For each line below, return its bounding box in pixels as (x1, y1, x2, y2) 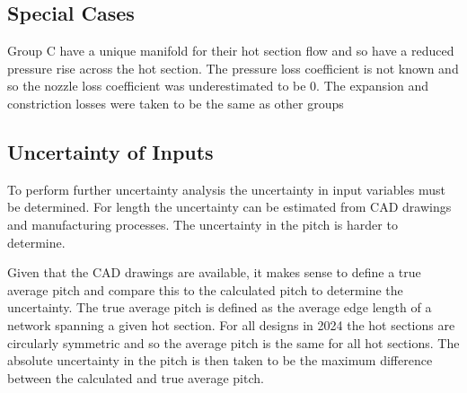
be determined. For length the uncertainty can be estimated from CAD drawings (7, 197, 452, 216)
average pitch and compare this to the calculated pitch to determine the (7, 280, 403, 299)
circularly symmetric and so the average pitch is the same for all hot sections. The (7, 333, 460, 352)
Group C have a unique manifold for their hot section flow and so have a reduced (7, 41, 454, 60)
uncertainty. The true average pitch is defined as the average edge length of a (7, 298, 432, 317)
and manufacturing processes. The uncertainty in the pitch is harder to (7, 214, 398, 233)
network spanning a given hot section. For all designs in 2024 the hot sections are (7, 315, 455, 334)
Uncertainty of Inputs (7, 137, 214, 165)
